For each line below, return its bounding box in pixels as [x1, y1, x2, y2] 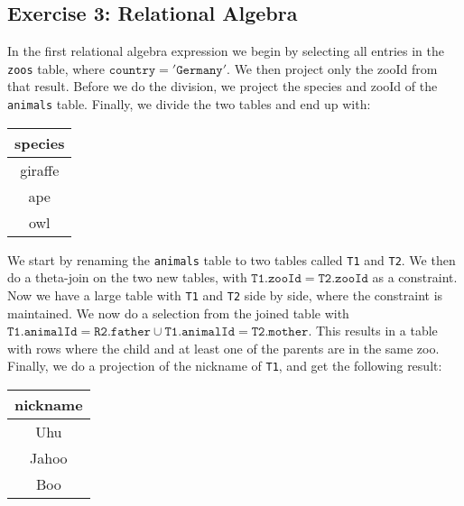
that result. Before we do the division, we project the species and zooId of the [7, 77, 438, 96]
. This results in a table [308, 321, 438, 340]
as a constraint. [372, 268, 458, 287]
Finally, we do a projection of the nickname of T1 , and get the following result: [7, 356, 442, 375]
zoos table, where [7, 59, 106, 78]
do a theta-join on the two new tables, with [7, 268, 247, 287]
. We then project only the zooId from [227, 59, 438, 78]
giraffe [20, 159, 60, 180]
